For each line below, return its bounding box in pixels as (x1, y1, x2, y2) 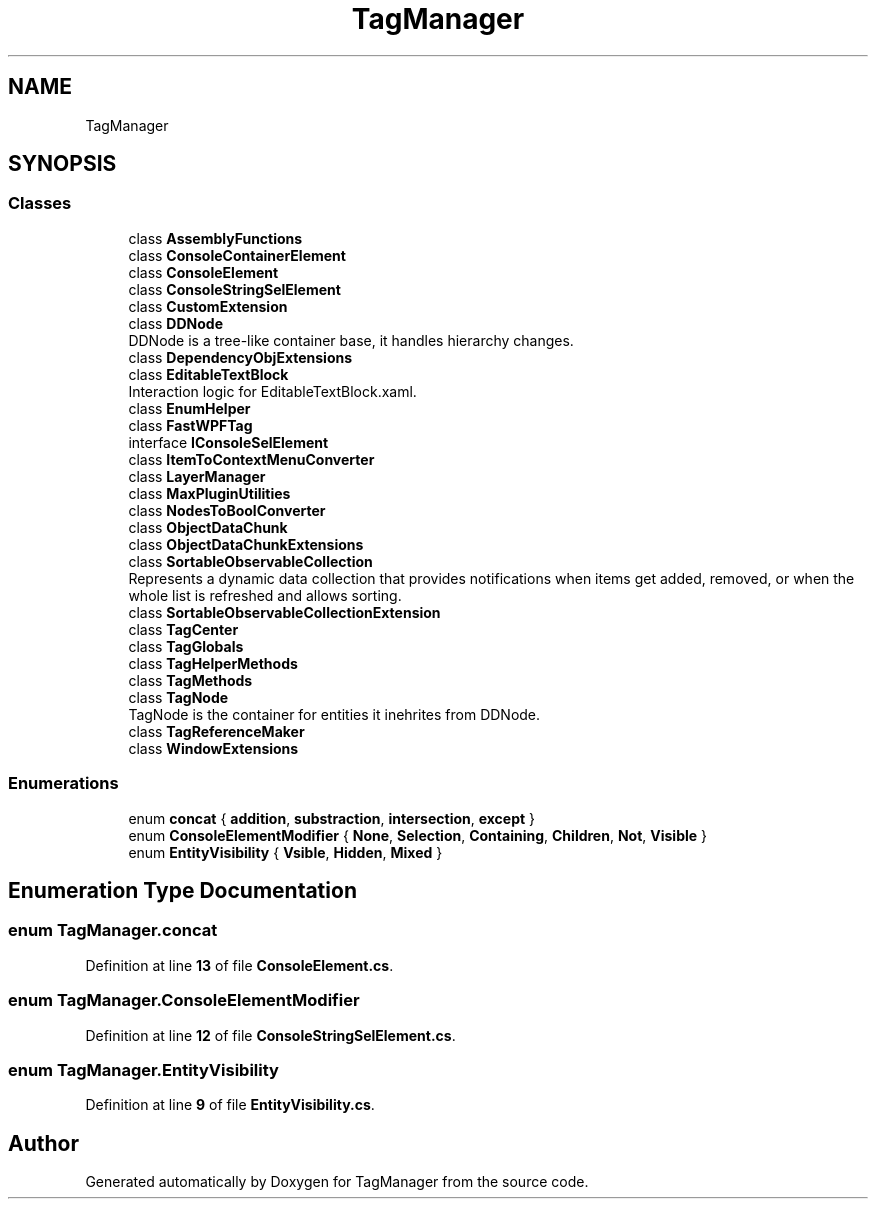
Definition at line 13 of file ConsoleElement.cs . (85, 956, 394, 974)
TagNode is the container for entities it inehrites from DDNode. (128, 705, 541, 723)
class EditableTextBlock (128, 365, 289, 383)
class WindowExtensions (128, 739, 299, 757)
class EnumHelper (128, 399, 251, 417)
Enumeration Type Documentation (8, 877, 357, 903)
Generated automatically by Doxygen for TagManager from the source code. (85, 1173, 589, 1191)
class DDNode (128, 314, 224, 332)
